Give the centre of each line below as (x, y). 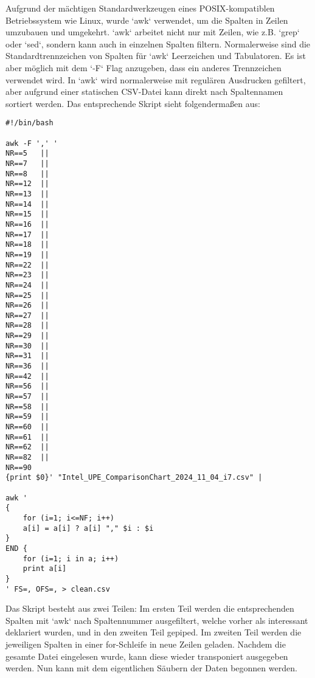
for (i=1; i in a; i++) (71, 559)
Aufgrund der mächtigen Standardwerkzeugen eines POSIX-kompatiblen (140, 8)
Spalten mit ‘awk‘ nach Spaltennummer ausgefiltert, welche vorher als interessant (157, 620)
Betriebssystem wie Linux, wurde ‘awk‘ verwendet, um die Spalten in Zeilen (147, 20)
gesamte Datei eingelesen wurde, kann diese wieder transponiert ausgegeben (147, 656)
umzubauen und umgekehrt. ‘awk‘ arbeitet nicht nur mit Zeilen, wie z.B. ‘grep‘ (153, 32)
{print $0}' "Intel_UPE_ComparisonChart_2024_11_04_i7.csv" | (134, 478)
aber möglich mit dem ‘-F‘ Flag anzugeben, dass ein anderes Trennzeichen (144, 67)
